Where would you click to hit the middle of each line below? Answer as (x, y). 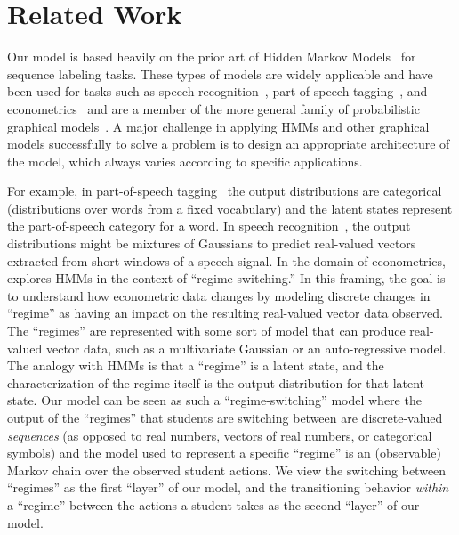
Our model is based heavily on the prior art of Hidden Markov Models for (212, 57)
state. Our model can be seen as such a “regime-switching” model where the (214, 400)
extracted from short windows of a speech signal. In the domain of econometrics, (226, 260)
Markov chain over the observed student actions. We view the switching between (227, 470)
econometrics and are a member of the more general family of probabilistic (213, 108)
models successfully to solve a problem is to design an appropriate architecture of (229, 144)
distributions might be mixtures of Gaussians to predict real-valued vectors (212, 243)
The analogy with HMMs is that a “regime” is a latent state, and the (196, 365)
